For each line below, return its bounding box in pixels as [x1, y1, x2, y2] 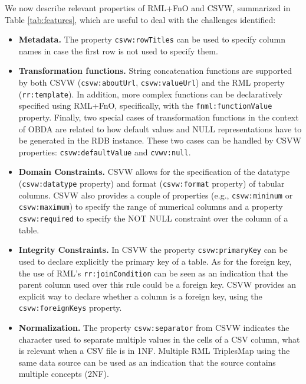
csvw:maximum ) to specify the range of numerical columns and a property [18, 200, 283, 213]
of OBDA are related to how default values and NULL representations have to [18, 122, 302, 135]
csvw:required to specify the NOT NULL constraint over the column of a [18, 212, 288, 224]
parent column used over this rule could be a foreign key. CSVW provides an [18, 278, 297, 291]
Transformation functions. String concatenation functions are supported [18, 64, 292, 77]
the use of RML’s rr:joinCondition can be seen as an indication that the [18, 266, 288, 279]
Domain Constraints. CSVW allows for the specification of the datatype [18, 165, 290, 178]
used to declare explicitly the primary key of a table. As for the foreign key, [18, 255, 292, 267]
